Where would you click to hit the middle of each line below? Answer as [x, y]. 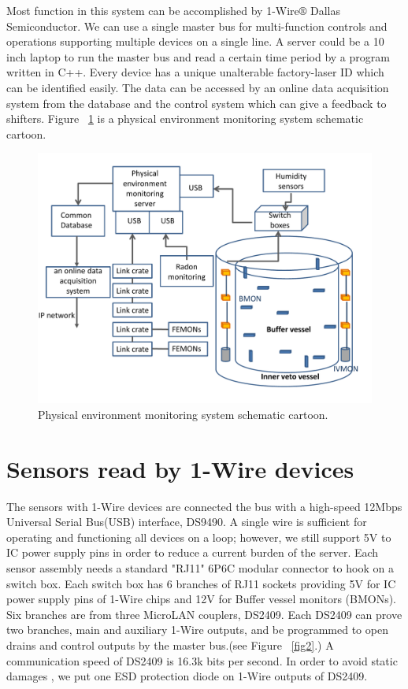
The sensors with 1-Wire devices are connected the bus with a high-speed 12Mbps [204, 506]
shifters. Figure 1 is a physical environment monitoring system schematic [185, 119]
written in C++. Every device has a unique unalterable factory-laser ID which [195, 72]
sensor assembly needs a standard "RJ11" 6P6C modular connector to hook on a [200, 568]
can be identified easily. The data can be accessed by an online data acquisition [198, 87]
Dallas [326, 10]
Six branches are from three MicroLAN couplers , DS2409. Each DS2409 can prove [204, 614]
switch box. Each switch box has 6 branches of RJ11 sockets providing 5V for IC [201, 583]
